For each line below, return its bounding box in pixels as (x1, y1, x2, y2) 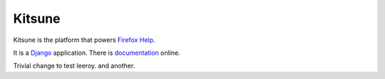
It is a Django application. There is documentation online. (13, 48, 181, 57)
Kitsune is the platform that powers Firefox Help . (13, 36, 155, 44)
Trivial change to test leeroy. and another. (13, 61, 135, 70)
